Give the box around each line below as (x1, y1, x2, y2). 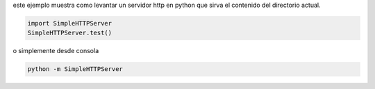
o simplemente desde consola (12, 47, 99, 55)
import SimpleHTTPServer (27, 19, 112, 27)
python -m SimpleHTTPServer (27, 66, 123, 73)
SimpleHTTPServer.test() (27, 29, 112, 37)
